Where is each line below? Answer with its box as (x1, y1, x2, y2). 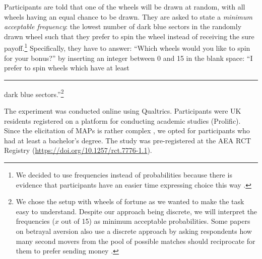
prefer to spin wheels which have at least (4, 62, 129, 73)
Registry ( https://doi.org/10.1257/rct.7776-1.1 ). (4, 145, 152, 155)
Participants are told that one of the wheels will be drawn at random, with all (4, 2, 245, 12)
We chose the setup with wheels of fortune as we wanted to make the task (16, 196, 244, 207)
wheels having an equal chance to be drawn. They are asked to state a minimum (4, 11, 252, 22)
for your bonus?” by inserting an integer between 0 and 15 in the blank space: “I (4, 52, 253, 63)
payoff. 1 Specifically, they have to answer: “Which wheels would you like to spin (4, 41, 250, 53)
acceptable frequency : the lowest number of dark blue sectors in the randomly (4, 21, 242, 32)
